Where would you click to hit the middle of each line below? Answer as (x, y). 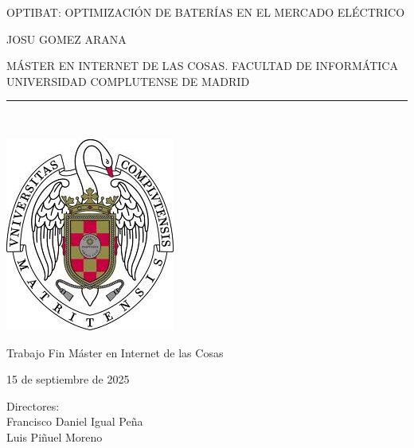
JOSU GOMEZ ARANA (66, 39)
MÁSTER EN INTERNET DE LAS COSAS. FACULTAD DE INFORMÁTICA (202, 66)
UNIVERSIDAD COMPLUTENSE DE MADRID (128, 81)
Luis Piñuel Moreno (55, 436)
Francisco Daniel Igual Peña (75, 421)
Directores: (33, 405)
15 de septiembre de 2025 (68, 379)
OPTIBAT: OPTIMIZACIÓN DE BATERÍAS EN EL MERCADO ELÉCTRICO (206, 12)
